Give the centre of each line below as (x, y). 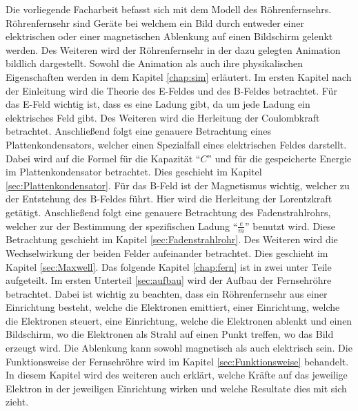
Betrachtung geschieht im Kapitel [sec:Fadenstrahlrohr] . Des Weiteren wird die (172, 239)
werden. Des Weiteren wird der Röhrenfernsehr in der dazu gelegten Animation (173, 49)
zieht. (17, 402)
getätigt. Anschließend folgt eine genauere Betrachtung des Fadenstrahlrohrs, (168, 212)
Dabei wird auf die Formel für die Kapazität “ (103, 158)
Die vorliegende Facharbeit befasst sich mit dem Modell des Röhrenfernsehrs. (169, 9)
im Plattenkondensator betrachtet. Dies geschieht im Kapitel (134, 172)
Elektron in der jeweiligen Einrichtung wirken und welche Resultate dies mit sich (176, 388)
